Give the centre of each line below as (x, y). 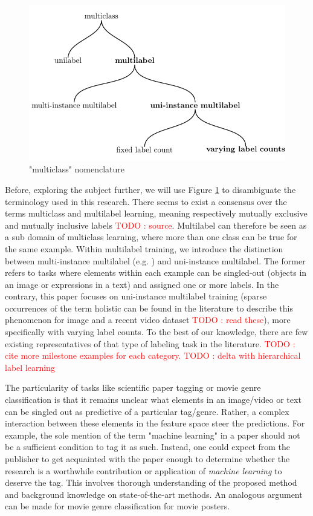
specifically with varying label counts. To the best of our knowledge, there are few (156, 332)
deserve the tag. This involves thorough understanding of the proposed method (151, 482)
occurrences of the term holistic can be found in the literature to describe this (149, 308)
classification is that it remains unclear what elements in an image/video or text (153, 400)
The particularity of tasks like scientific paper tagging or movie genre (133, 387)
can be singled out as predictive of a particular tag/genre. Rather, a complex (147, 411)
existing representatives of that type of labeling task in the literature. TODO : (150, 343)
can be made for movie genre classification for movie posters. (118, 506)
